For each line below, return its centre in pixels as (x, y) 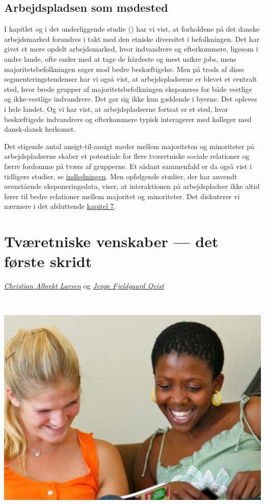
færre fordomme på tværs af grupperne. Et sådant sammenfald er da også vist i (128, 166)
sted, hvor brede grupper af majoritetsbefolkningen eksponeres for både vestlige (128, 89)
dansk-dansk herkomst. (40, 129)
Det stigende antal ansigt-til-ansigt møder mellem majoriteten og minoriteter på (129, 146)
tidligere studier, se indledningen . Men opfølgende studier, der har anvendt (121, 176)
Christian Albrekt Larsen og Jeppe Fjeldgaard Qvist (84, 286)
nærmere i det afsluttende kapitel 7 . (60, 206)
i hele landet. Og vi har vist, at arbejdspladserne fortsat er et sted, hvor (116, 109)
